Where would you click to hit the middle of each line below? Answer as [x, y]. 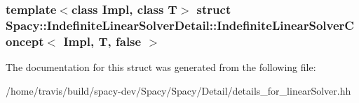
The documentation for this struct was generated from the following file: [161, 67]
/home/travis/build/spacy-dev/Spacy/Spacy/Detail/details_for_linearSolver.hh [178, 90]
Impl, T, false [102, 41]
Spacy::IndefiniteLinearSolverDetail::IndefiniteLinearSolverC [180, 25]
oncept [25, 41]
